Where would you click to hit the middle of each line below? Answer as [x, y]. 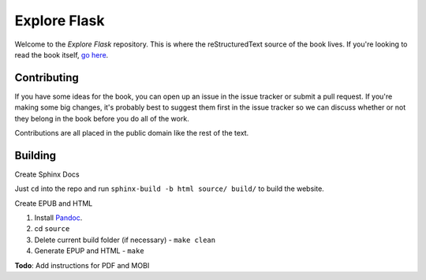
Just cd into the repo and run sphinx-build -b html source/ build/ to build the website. [170, 189]
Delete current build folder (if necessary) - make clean [125, 240]
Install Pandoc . [58, 218]
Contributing [47, 78]
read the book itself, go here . [62, 54]
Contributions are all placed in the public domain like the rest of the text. [132, 133]
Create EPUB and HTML [54, 203]
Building [35, 155]
